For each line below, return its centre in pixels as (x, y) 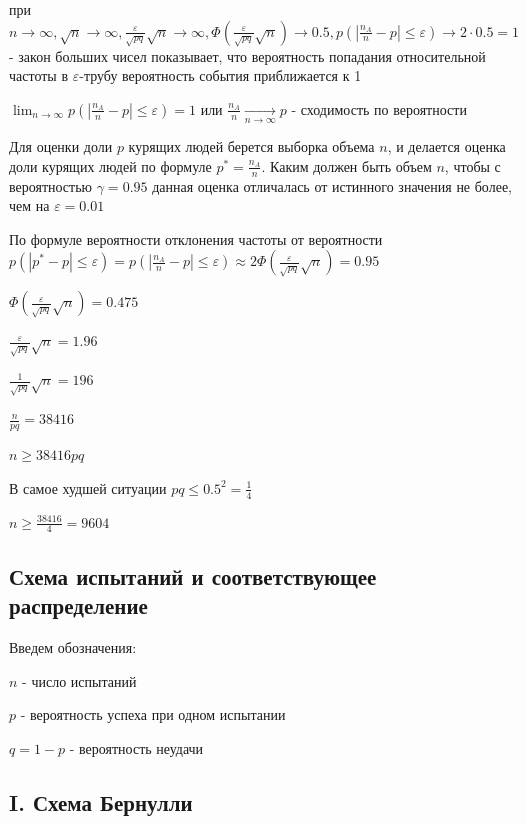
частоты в (39, 75)
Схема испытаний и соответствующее (193, 575)
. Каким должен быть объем (346, 165)
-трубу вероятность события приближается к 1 (220, 75)
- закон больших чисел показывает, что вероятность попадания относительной (247, 55)
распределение (78, 605)
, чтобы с (472, 165)
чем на (29, 205)
